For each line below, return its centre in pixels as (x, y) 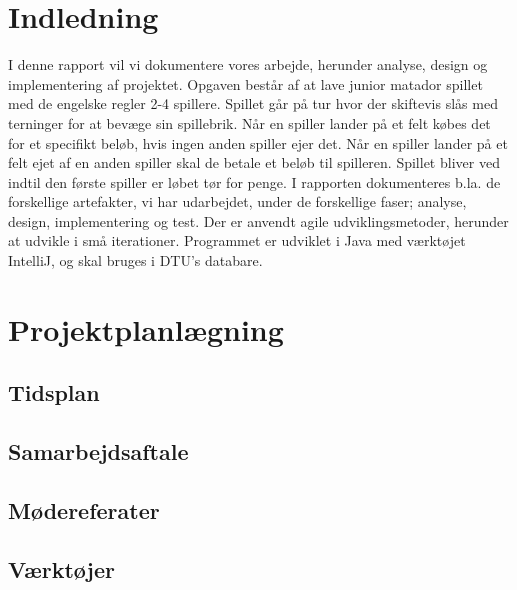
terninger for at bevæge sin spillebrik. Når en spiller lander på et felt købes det (249, 122)
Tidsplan (54, 392)
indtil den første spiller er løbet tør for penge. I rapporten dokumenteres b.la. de (254, 181)
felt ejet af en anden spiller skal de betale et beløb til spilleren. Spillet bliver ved (254, 162)
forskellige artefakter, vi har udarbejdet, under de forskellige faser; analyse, (237, 201)
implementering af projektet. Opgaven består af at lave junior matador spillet (245, 83)
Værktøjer (61, 568)
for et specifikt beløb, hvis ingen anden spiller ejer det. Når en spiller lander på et (258, 142)
